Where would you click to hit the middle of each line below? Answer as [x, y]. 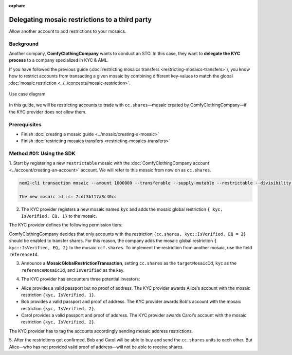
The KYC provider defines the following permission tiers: [66, 225]
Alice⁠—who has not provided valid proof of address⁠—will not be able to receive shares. [96, 347]
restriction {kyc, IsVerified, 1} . [58, 295]
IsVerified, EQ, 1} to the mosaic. [59, 216]
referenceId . [24, 254]
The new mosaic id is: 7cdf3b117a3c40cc [68, 196]
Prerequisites [25, 124]
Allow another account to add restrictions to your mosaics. [68, 31]
